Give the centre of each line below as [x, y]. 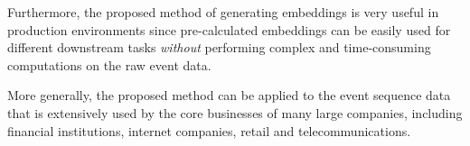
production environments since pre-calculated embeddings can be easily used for [229, 29]
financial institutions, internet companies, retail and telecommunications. [209, 130]
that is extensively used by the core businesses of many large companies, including [235, 112]
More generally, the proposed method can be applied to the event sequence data [229, 95]
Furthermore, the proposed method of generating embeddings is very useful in [223, 12]
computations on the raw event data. [109, 64]
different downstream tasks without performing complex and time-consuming [219, 47]
